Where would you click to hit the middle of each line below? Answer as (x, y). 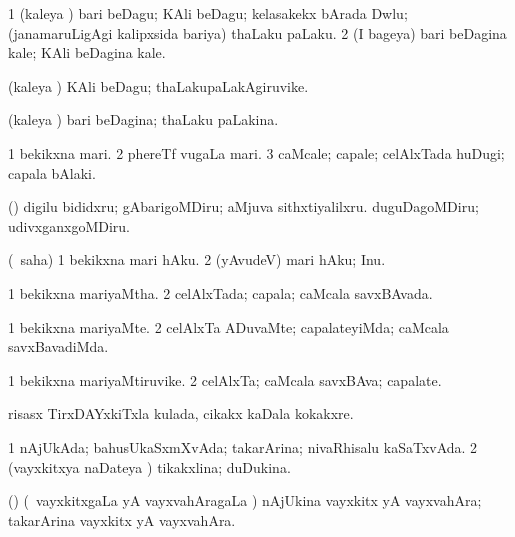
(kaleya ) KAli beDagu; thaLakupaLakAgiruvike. (158, 85)
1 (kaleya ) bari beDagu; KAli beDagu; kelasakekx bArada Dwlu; (208, 13)
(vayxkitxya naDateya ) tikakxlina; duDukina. (149, 466)
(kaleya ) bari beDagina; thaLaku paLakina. (143, 119)
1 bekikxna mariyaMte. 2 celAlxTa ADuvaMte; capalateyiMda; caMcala (228, 326)
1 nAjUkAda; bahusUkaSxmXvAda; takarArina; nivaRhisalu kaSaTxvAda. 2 (243, 446)
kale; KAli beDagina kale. (87, 52)
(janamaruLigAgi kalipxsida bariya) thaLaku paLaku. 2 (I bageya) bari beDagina (257, 32)
